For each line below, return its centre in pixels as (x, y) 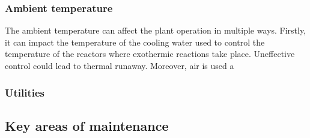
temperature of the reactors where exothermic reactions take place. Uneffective (150, 54)
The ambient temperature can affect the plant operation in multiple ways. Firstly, (156, 30)
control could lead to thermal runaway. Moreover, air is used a (120, 65)
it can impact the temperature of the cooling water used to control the (135, 42)
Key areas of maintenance (87, 125)
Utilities (25, 92)
